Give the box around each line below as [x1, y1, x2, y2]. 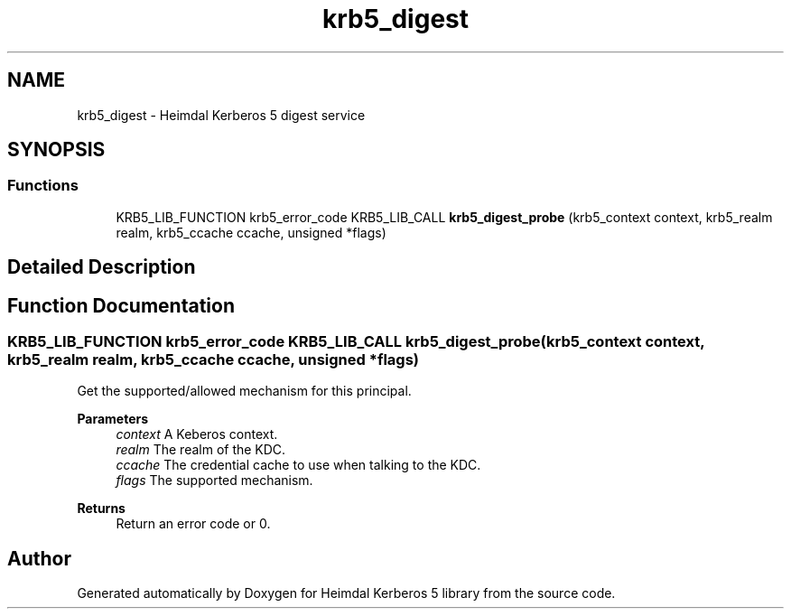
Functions [7, 176, 79, 195]
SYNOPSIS [7, 138, 106, 162]
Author [7, 546, 71, 570]
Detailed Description [7, 256, 196, 279]
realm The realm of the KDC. [116, 442, 286, 458]
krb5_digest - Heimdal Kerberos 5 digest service [77, 107, 366, 123]
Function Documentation [7, 294, 235, 317]
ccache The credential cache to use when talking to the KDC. [116, 457, 481, 473]
